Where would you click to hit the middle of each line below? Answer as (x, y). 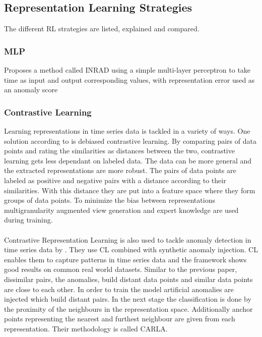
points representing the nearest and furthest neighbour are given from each (120, 319)
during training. (28, 220)
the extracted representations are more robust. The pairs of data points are (120, 170)
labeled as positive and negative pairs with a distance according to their (115, 180)
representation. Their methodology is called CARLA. (86, 328)
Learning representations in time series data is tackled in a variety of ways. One (127, 131)
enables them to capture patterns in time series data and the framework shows (125, 259)
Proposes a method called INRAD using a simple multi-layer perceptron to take (127, 70)
